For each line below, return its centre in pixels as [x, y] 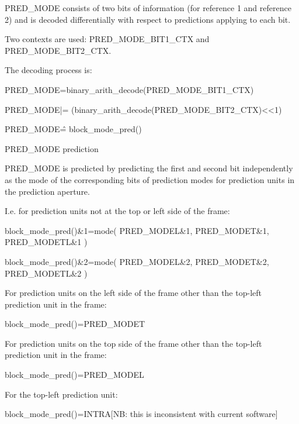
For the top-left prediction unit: [61, 394]
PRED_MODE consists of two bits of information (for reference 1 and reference [148, 8]
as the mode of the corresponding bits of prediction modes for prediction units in [150, 179]
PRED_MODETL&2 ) [46, 273]
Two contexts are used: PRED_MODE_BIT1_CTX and [107, 39]
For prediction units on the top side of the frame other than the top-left [133, 343]
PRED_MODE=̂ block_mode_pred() [73, 129]
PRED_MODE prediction [52, 148]
